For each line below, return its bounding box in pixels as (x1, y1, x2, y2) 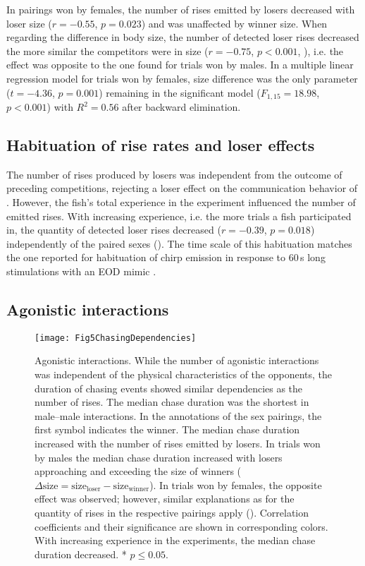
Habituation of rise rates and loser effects (6, 134, 315, 155)
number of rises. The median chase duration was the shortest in (35, 395, 309, 409)
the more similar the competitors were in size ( (6, 43, 209, 58)
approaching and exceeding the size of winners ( (35, 464, 242, 478)
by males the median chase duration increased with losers (35, 450, 283, 464)
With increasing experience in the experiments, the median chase (35, 533, 316, 548)
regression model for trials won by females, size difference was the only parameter (6, 71, 358, 85)
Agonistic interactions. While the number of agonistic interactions (35, 353, 319, 368)
